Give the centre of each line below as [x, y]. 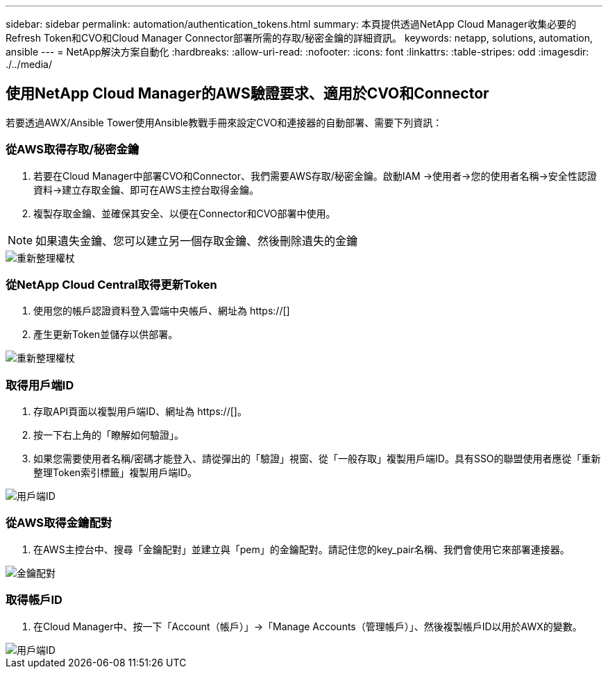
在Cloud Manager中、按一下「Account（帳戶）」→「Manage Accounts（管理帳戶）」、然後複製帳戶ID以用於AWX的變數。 [308, 626]
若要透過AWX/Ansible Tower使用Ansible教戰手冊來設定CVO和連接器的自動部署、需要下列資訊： [224, 122]
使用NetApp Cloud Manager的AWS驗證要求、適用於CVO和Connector [247, 94]
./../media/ [29, 64]
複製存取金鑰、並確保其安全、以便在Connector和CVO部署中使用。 [185, 213]
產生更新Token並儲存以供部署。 [106, 335]
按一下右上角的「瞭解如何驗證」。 [109, 435]
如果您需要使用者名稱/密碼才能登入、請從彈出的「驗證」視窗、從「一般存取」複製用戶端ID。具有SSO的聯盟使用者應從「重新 [317, 459]
